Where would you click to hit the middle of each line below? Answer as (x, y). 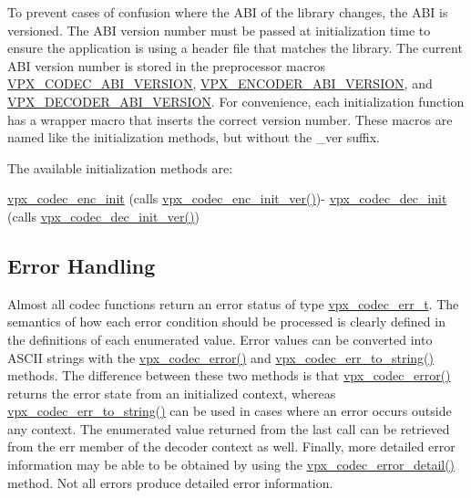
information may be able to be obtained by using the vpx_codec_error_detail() (231, 465)
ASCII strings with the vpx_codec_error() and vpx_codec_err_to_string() (220, 357)
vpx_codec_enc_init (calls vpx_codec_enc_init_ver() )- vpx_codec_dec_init (227, 198)
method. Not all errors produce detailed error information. (170, 482)
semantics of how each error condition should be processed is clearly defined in (226, 322)
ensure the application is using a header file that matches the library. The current (235, 48)
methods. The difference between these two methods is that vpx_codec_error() (229, 375)
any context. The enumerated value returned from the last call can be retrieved (229, 428)
